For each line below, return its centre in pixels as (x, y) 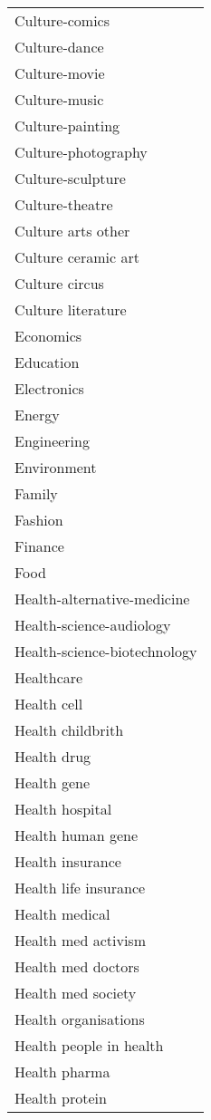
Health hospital (63, 809)
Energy (37, 415)
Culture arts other (72, 231)
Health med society (76, 993)
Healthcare (49, 677)
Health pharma (62, 1072)
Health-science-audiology (93, 625)
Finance (39, 546)
